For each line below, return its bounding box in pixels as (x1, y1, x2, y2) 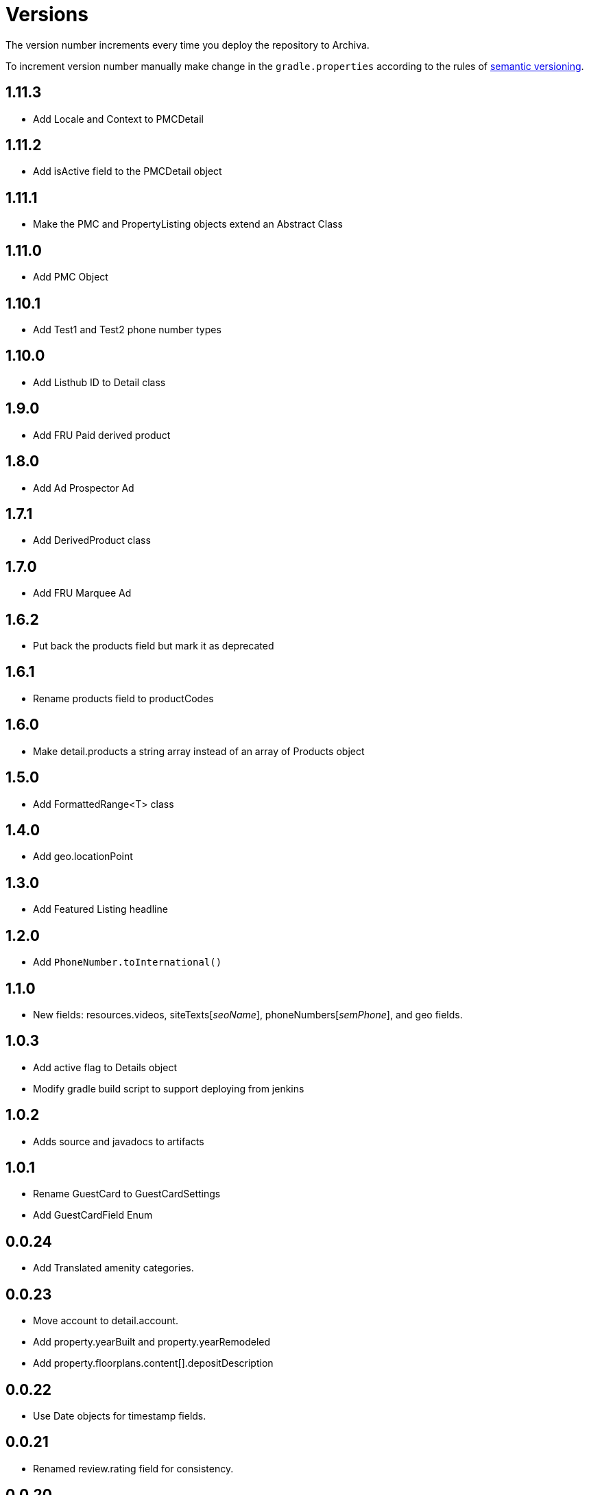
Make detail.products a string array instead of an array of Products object (33, 745, 365, 757)
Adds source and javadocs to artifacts (33, 1135, 204, 1147)
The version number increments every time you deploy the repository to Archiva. (5, 38, 370, 51)
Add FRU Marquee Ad (33, 587, 132, 599)
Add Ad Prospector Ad (33, 481, 134, 494)
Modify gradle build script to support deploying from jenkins (33, 1082, 304, 1095)
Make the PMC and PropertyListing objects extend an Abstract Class (33, 218, 343, 230)
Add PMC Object (33, 271, 108, 283)
